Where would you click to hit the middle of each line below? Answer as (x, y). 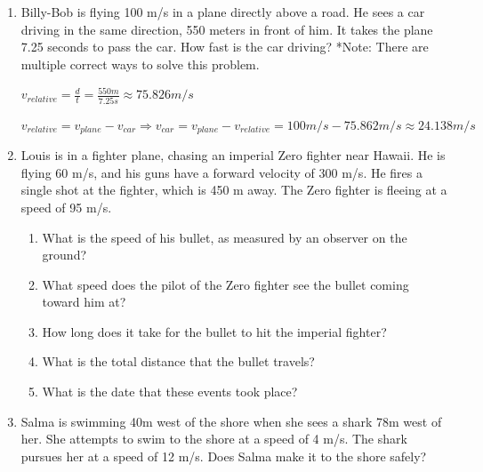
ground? (64, 255)
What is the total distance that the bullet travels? (178, 361)
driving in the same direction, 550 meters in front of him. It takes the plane (227, 29)
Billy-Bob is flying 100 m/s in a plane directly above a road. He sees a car (223, 12)
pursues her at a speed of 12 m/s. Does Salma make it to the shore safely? (224, 456)
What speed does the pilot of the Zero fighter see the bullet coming (225, 284)
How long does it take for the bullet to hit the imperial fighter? (214, 331)
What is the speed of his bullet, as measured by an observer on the (225, 237)
